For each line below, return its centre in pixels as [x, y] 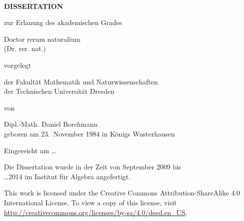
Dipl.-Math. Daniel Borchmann [51, 124]
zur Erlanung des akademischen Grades [63, 22]
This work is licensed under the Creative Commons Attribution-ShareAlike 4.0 [122, 193]
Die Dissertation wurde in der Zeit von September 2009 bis [93, 167]
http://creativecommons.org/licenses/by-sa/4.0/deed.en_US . [96, 212]
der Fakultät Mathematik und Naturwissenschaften [81, 81]
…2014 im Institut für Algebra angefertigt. [67, 176]
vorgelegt [18, 65]
